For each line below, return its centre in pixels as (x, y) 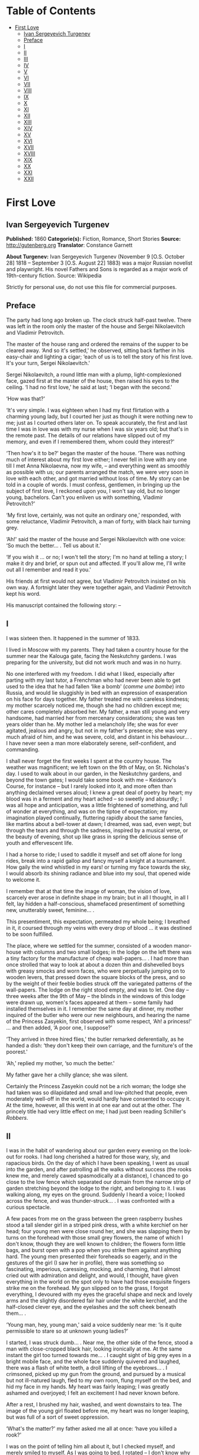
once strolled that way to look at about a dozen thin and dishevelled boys (95, 964)
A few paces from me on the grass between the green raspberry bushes (94, 1219)
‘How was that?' (26, 398)
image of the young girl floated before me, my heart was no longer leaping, (98, 1411)
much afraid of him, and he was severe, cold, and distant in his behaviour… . (99, 736)
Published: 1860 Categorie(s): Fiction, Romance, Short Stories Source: (94, 239)
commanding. (23, 749)
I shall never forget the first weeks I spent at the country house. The (89, 761)
